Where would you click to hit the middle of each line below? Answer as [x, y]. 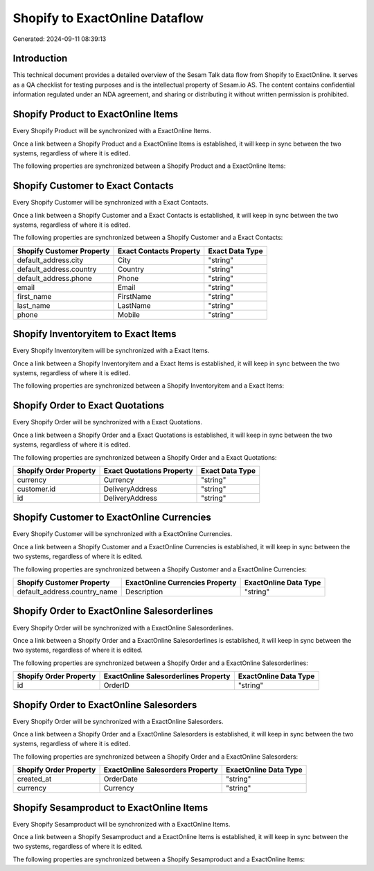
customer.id [36, 489]
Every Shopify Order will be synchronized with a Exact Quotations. [107, 422]
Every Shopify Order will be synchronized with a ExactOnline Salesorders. [118, 721]
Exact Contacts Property [159, 251]
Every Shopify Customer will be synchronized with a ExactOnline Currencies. [123, 534]
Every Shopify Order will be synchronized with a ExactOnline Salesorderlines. [123, 628]
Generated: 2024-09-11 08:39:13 [60, 39]
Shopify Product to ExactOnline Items [96, 114]
